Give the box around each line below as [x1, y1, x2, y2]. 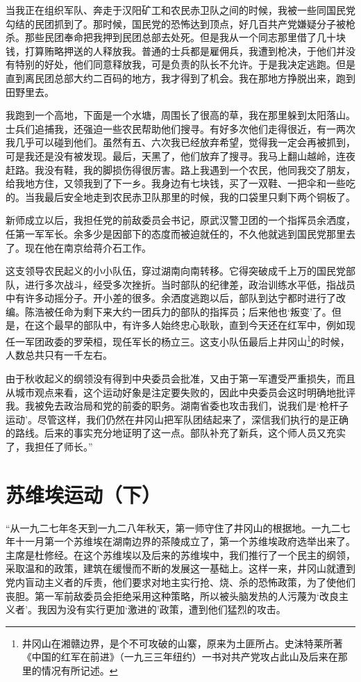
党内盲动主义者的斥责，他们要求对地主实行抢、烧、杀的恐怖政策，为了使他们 [6, 574, 355, 589]
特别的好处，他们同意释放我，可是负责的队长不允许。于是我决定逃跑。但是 [15, 57, 355, 72]
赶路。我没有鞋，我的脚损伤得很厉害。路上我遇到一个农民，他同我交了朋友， [6, 162, 355, 177]
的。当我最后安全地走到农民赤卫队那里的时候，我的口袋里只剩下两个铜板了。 [6, 189, 355, 204]
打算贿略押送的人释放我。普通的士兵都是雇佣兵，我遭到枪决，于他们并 [24, 43, 346, 58]
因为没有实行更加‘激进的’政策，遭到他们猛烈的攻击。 [47, 602, 286, 617]
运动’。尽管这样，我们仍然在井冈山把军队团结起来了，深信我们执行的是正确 [6, 412, 349, 426]
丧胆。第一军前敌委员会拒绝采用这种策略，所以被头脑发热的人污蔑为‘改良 [6, 588, 339, 603]
